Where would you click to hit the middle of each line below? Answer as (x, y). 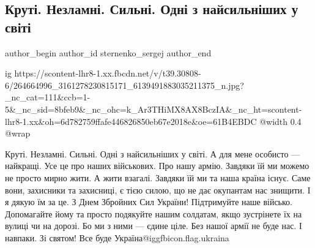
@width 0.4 (280, 121)
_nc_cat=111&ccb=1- (48, 97)
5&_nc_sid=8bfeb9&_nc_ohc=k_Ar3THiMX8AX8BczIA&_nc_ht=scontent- (154, 109)
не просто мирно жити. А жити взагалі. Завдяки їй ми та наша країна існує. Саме (158, 177)
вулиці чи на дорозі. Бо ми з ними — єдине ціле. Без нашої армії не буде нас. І (154, 226)
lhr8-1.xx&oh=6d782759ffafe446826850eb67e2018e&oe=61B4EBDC (131, 121)
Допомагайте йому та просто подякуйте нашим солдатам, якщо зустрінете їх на (154, 213)
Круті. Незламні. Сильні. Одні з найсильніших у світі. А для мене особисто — (153, 153)
